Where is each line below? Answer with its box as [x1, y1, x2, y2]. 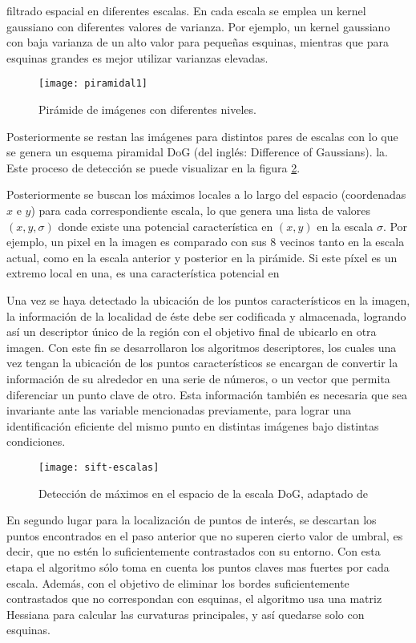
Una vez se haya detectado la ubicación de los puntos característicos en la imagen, [6, 291, 410, 308]
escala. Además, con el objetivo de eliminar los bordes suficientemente [6, 574, 349, 591]
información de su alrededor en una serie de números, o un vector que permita [6, 370, 390, 386]
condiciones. [6, 433, 66, 450]
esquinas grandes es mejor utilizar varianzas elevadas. [6, 49, 269, 66]
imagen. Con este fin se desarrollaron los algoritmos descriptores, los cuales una [6, 338, 397, 355]
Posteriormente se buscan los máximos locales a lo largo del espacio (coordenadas [6, 186, 406, 203]
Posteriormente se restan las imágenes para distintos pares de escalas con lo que [6, 127, 398, 144]
